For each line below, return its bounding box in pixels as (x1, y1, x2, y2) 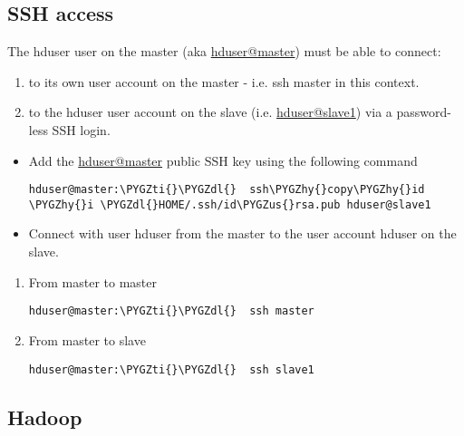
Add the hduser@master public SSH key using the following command (28, 150, 418, 170)
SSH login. (52, 120, 111, 139)
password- (396, 102, 451, 121)
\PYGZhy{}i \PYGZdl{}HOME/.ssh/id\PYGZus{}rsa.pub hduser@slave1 (28, 198, 431, 211)
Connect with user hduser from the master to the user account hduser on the (28, 224, 457, 243)
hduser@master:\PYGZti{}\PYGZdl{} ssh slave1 (28, 363, 314, 376)
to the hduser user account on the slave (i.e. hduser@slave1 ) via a (28, 102, 392, 121)
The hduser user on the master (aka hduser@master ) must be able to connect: (7, 42, 441, 61)
